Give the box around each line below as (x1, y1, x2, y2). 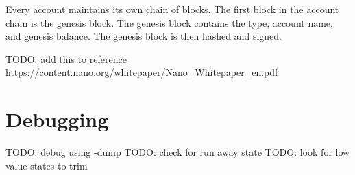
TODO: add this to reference (5, 51, 127, 66)
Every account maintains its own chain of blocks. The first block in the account (5, 2, 339, 16)
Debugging (5, 105, 109, 133)
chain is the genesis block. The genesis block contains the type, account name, (5, 15, 333, 29)
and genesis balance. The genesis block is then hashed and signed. (5, 29, 282, 43)
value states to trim (5, 158, 88, 172)
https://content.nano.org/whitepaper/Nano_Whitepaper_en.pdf (5, 65, 278, 79)
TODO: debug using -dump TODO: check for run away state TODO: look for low (5, 145, 350, 159)
